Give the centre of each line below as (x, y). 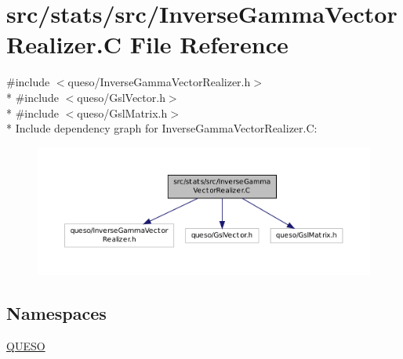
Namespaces (56, 313)
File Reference (209, 44)
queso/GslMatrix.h (122, 112)
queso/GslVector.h (121, 97)
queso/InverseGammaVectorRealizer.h (159, 82)
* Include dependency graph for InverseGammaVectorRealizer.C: (162, 128)
